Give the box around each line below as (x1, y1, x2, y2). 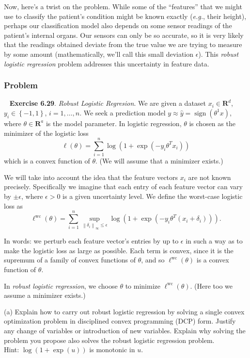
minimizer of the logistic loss (4, 128, 89, 138)
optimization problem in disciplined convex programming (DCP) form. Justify (4, 316, 236, 326)
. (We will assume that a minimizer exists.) (95, 156, 223, 166)
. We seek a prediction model (79, 107, 166, 117)
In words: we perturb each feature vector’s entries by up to (4, 236, 179, 246)
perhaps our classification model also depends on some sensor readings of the (4, 20, 232, 31)
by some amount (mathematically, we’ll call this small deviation (4, 49, 194, 59)
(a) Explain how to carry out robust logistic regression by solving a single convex (4, 306, 245, 316)
